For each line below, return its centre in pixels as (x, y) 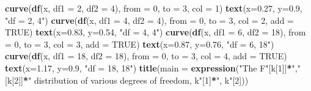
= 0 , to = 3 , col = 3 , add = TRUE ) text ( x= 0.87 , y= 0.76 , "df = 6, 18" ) (140, 44)
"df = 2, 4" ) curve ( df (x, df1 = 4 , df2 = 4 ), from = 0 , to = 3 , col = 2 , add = (149, 20)
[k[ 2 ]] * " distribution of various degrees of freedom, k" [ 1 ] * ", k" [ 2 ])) (127, 80)
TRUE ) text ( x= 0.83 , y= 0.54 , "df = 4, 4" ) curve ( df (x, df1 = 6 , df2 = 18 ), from (155, 32)
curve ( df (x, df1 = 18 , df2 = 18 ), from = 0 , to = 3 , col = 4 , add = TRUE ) (146, 56)
